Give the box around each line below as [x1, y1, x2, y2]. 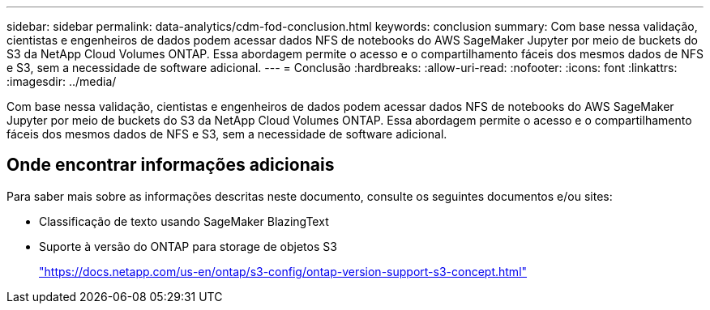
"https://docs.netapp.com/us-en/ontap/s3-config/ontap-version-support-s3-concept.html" [39, 264, 528, 278]
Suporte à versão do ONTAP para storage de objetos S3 [39, 239, 337, 253]
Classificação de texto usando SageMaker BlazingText [39, 214, 329, 228]
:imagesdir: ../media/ [6, 74, 117, 88]
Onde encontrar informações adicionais [6, 155, 335, 176]
